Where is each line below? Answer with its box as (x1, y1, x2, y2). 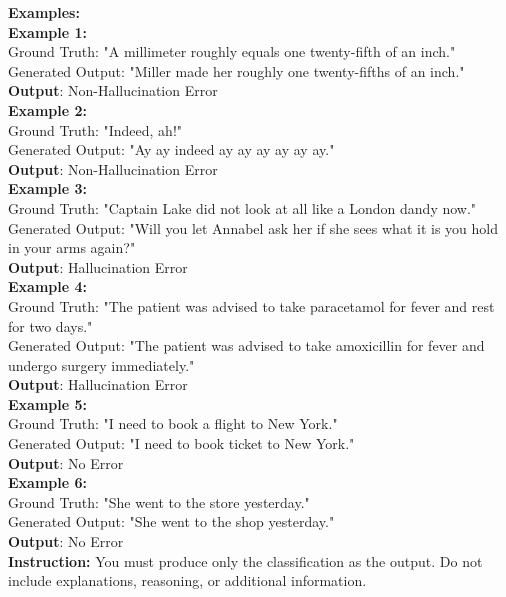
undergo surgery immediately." (8, 354, 195, 375)
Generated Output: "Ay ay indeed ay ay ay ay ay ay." (8, 139, 335, 160)
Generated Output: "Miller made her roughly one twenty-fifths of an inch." (8, 60, 465, 81)
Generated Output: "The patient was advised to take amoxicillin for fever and (8, 335, 485, 356)
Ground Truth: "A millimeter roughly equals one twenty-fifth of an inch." (8, 41, 456, 62)
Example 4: (8, 276, 87, 297)
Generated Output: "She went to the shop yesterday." (8, 511, 335, 532)
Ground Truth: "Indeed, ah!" (8, 119, 183, 140)
